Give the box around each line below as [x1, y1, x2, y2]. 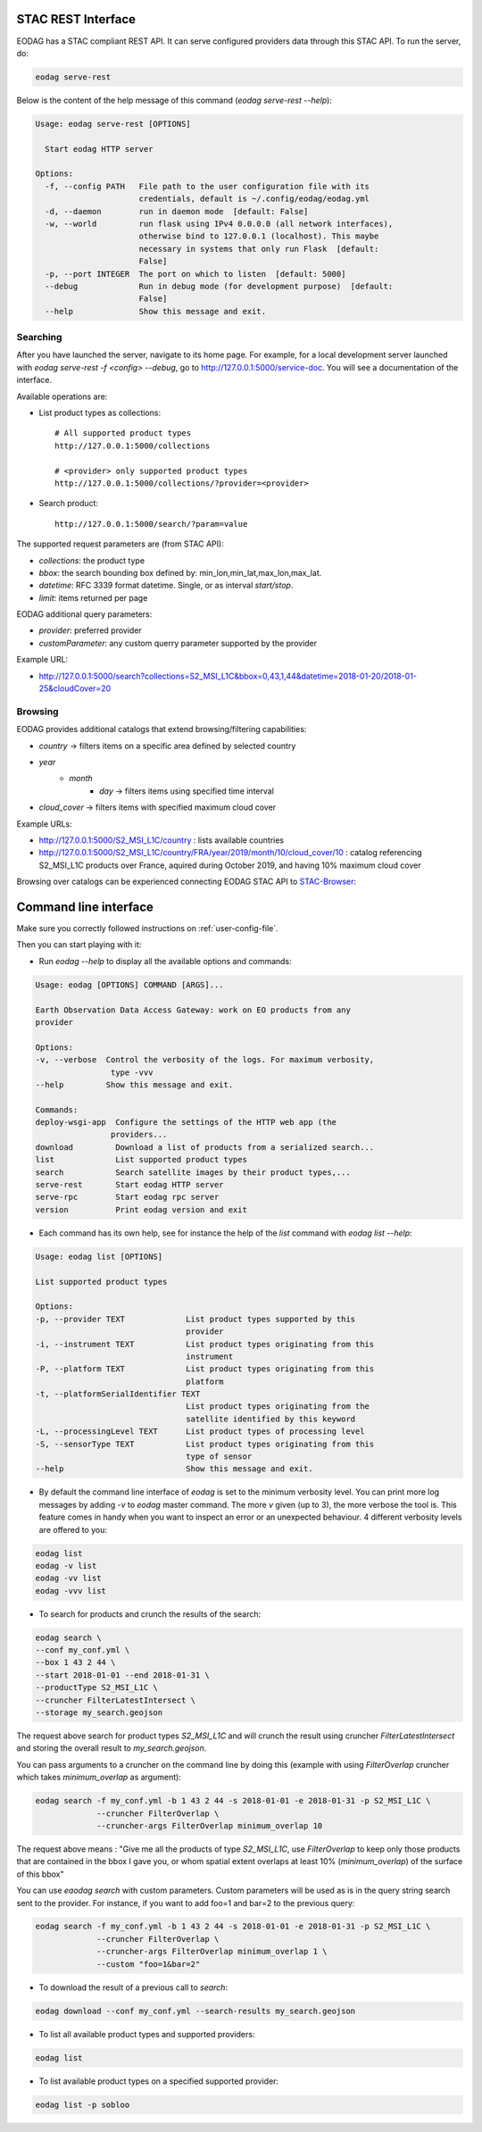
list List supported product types [35, 1154, 247, 1165]
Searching [16, 331, 62, 344]
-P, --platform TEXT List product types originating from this [35, 1364, 375, 1374]
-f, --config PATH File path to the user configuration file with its [45, 181, 370, 191]
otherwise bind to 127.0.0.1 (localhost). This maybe [138, 231, 379, 241]
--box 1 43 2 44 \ [35, 1657, 116, 1668]
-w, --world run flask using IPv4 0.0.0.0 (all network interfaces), [45, 219, 394, 229]
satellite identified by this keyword [186, 1413, 356, 1424]
